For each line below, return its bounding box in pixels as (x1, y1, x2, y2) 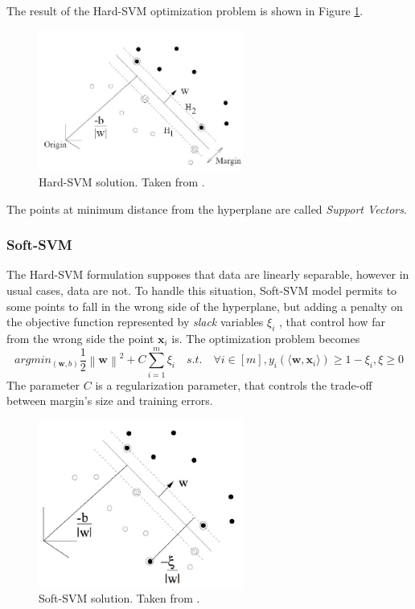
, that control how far (279, 313, 385, 330)
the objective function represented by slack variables (6, 313, 264, 330)
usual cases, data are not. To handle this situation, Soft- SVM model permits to (6, 282, 397, 299)
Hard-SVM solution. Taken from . (39, 174, 205, 190)
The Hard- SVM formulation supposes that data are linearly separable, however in (6, 266, 409, 283)
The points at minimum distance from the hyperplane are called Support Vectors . (6, 200, 407, 217)
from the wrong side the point (6, 330, 154, 346)
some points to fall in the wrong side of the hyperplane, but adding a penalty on (6, 297, 403, 314)
